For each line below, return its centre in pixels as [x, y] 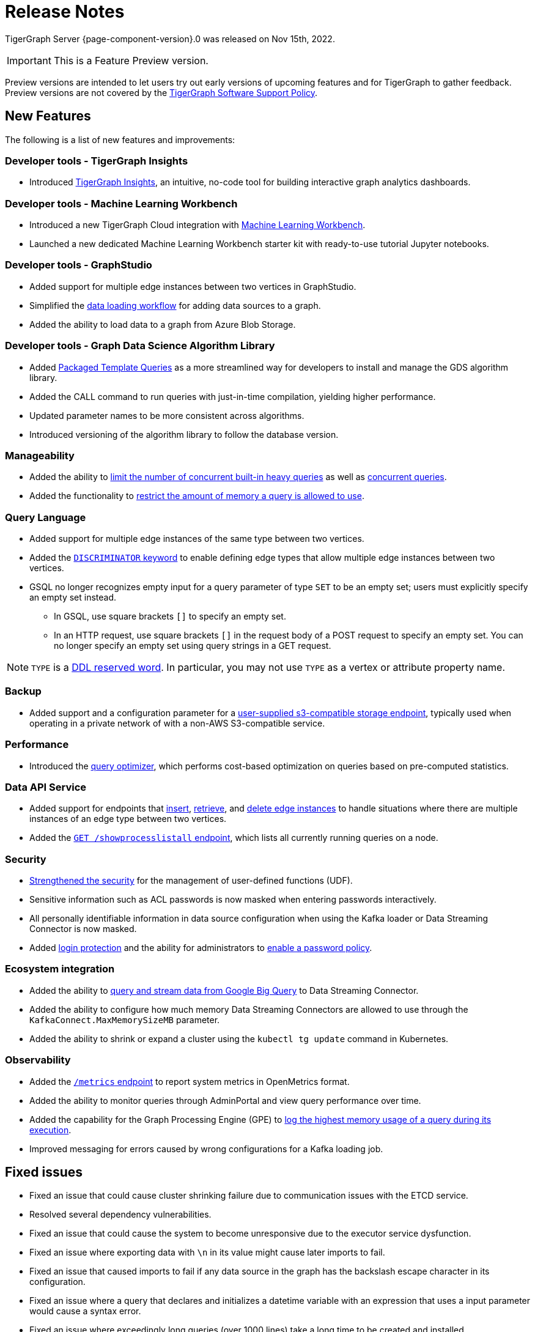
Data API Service [46, 787]
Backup [23, 691]
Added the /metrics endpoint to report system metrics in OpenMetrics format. [190, 1081]
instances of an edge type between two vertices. [128, 819]
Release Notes [65, 12]
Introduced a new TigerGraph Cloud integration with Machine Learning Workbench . [197, 225]
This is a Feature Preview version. [131, 60]
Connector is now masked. [83, 929]
